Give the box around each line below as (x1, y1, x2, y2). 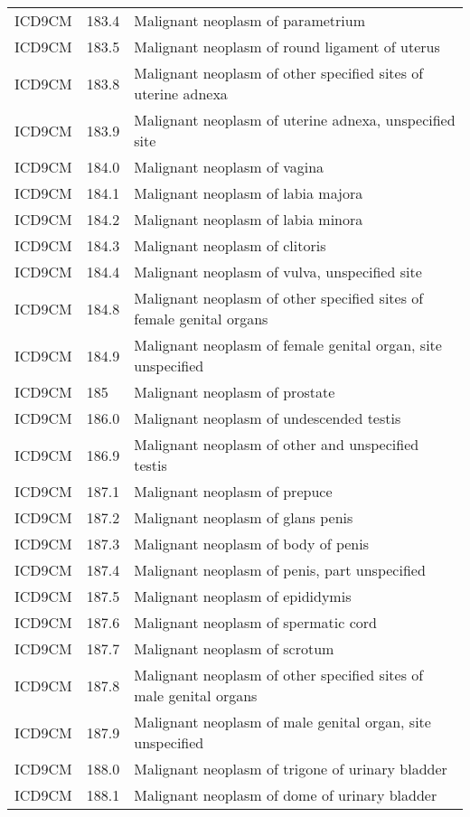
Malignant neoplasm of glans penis (134, 507, 353, 528)
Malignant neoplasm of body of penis (134, 533, 370, 554)
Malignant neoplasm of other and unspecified (134, 434, 419, 455)
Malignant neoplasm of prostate (134, 381, 335, 402)
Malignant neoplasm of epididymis (134, 586, 352, 606)
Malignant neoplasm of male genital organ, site (134, 711, 431, 732)
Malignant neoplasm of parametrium (134, 10, 365, 31)
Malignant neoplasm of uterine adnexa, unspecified (134, 109, 456, 130)
